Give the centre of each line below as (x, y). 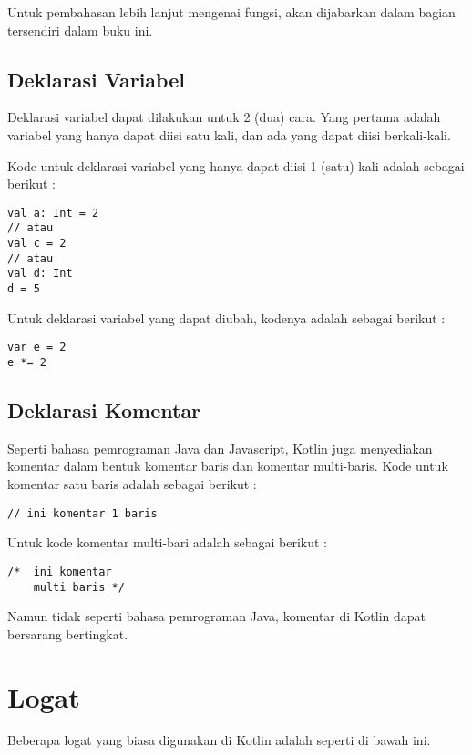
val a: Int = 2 (53, 213)
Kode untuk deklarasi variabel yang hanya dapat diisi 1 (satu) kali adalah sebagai (236, 165)
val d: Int (40, 274)
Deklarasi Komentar (104, 410)
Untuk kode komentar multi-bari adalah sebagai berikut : (168, 542)
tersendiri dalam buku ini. (80, 30)
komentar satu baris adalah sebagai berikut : (132, 484)
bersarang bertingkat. (68, 633)
